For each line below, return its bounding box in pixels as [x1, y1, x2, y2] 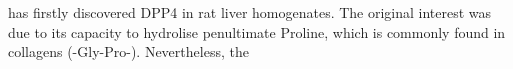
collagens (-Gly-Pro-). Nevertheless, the [8, 41, 249, 62]
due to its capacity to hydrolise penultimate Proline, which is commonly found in [8, 21, 506, 42]
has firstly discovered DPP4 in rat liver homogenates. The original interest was [8, 2, 492, 22]
